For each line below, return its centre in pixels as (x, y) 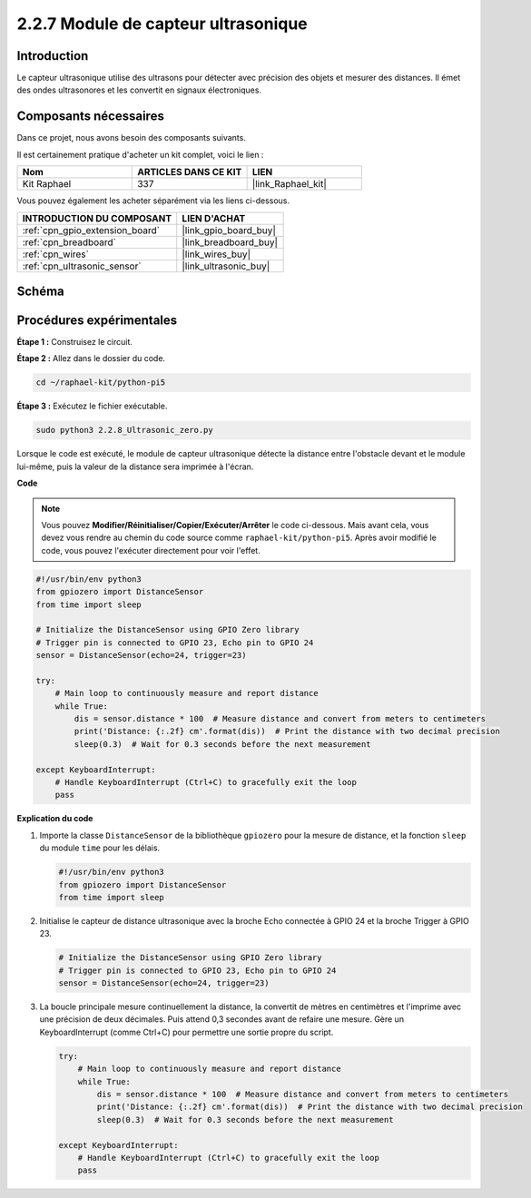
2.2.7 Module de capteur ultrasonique (162, 24)
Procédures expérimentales (97, 320)
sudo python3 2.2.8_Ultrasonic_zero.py (124, 430)
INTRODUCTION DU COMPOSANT (97, 218)
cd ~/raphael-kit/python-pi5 (101, 383)
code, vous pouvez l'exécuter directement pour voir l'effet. (151, 550)
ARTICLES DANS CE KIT (190, 172)
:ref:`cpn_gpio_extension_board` (91, 230)
